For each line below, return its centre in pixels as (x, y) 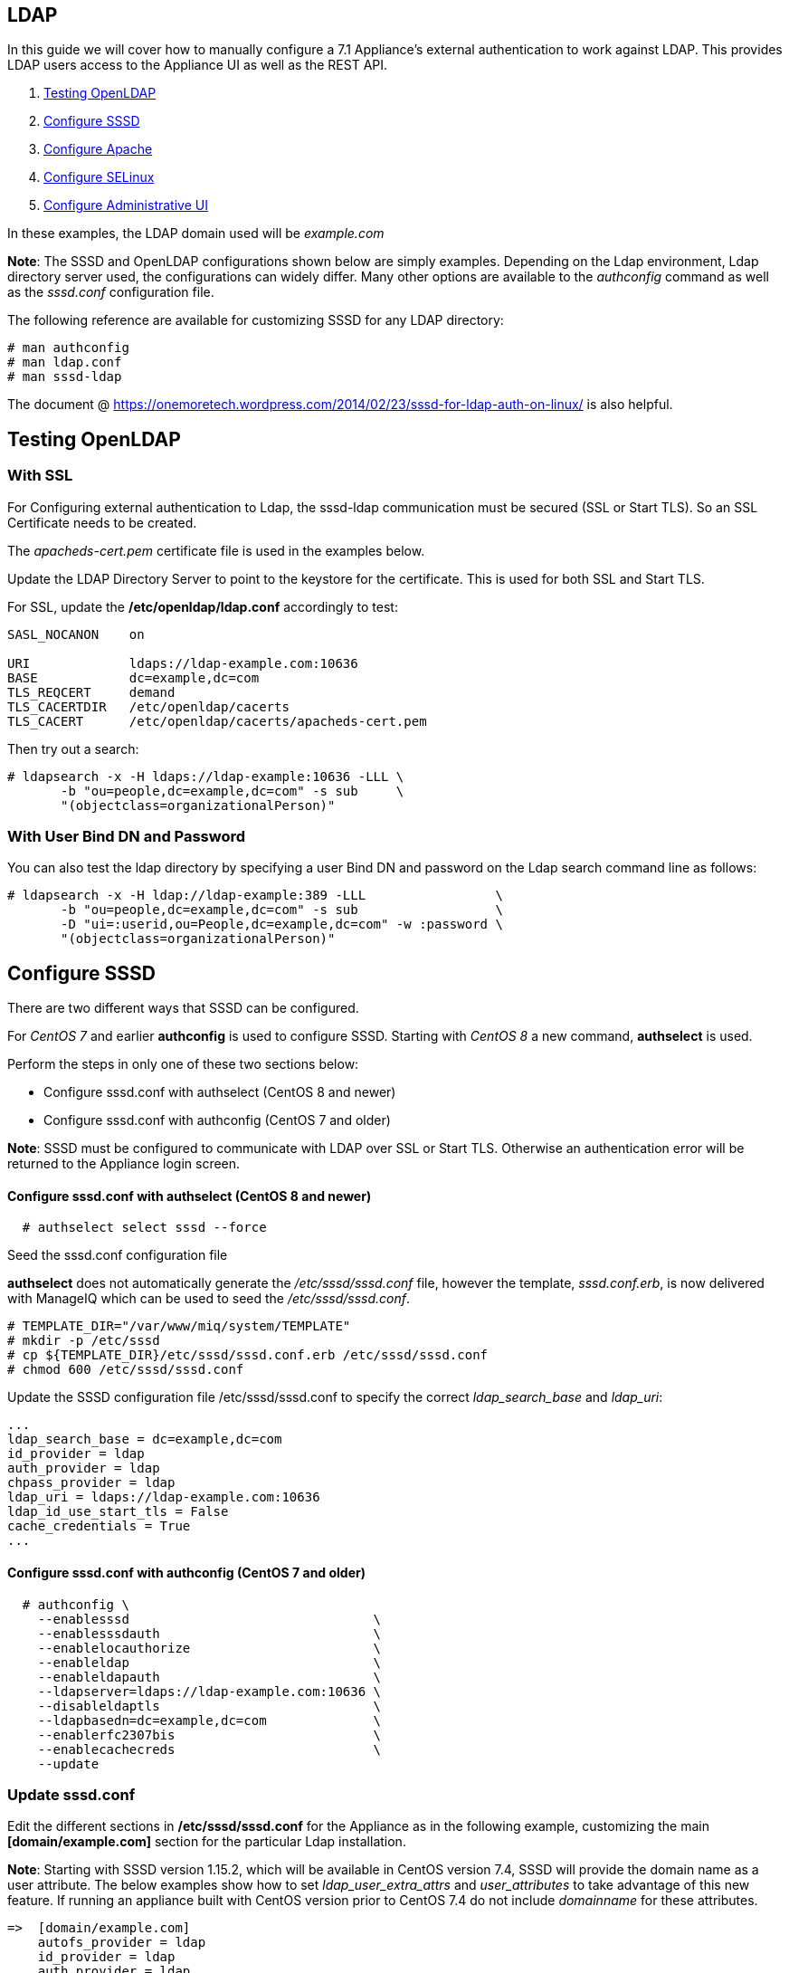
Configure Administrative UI (126, 205)
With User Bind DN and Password (127, 837)
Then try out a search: (73, 748)
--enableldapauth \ (209, 1677)
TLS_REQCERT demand (91, 692)
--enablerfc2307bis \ (209, 1735)
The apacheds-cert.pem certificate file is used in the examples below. (216, 550)
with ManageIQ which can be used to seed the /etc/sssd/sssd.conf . (209, 1299)
